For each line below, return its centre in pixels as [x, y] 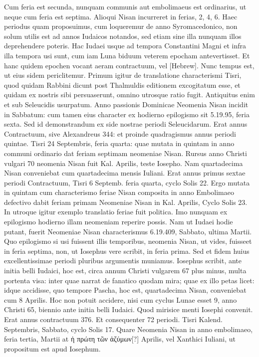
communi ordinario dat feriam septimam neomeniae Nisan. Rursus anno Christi [126, 153]
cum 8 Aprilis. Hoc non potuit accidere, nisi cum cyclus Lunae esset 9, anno [121, 299]
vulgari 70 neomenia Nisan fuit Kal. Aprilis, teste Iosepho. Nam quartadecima [124, 163]
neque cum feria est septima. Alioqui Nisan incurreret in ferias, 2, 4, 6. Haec [121, 16]
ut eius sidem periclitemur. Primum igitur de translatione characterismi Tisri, [123, 75]
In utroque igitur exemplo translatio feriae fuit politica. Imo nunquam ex [116, 212]
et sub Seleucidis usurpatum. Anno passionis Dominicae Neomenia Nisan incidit [126, 104]
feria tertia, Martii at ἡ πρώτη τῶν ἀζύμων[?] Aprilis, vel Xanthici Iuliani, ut [120, 339]
